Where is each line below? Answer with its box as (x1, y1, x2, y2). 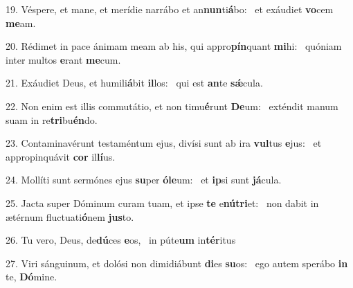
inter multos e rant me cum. (6, 52, 121, 66)
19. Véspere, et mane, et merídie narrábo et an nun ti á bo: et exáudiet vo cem (6, 2, 334, 16)
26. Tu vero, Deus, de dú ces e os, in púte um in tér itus (6, 233, 236, 247)
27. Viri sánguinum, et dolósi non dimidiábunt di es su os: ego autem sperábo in (6, 255, 348, 270)
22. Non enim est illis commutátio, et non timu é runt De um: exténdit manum (6, 98, 338, 113)
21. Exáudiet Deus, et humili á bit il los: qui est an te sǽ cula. (6, 75, 263, 90)
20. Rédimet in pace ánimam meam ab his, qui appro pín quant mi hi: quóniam (6, 39, 342, 53)
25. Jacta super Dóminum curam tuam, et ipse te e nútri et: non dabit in (6, 195, 319, 210)
